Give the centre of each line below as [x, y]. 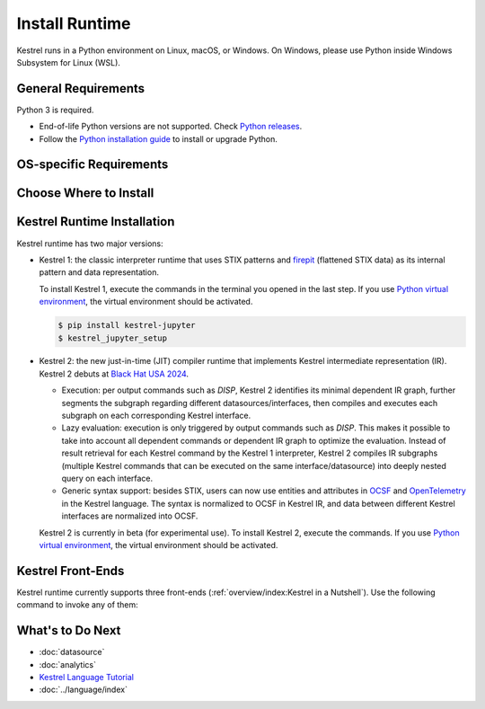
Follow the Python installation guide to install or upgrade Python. [159, 138]
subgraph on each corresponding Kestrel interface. [156, 416]
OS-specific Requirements [93, 165]
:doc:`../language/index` [83, 690]
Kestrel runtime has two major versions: [90, 244]
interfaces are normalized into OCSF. [130, 516]
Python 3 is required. [55, 110]
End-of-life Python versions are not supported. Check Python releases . [171, 127]
